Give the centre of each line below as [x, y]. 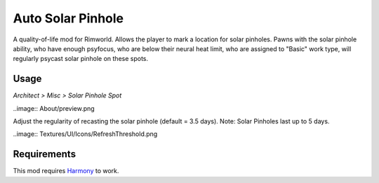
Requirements [45, 154]
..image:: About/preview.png [54, 108]
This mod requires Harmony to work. [66, 171]
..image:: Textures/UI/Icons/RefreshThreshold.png [85, 134]
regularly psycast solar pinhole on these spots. [81, 59]
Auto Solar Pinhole [68, 18]
